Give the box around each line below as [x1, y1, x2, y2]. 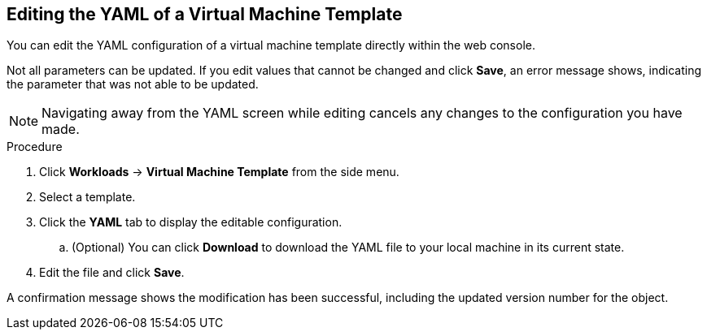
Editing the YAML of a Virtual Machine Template [7, 4, 403, 24]
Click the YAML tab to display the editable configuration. [39, 215, 343, 230]
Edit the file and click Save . [39, 265, 185, 280]
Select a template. [39, 190, 136, 205]
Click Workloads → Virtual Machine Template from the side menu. [39, 165, 399, 179]
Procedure [7, 140, 63, 154]
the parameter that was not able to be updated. [7, 77, 259, 92]
